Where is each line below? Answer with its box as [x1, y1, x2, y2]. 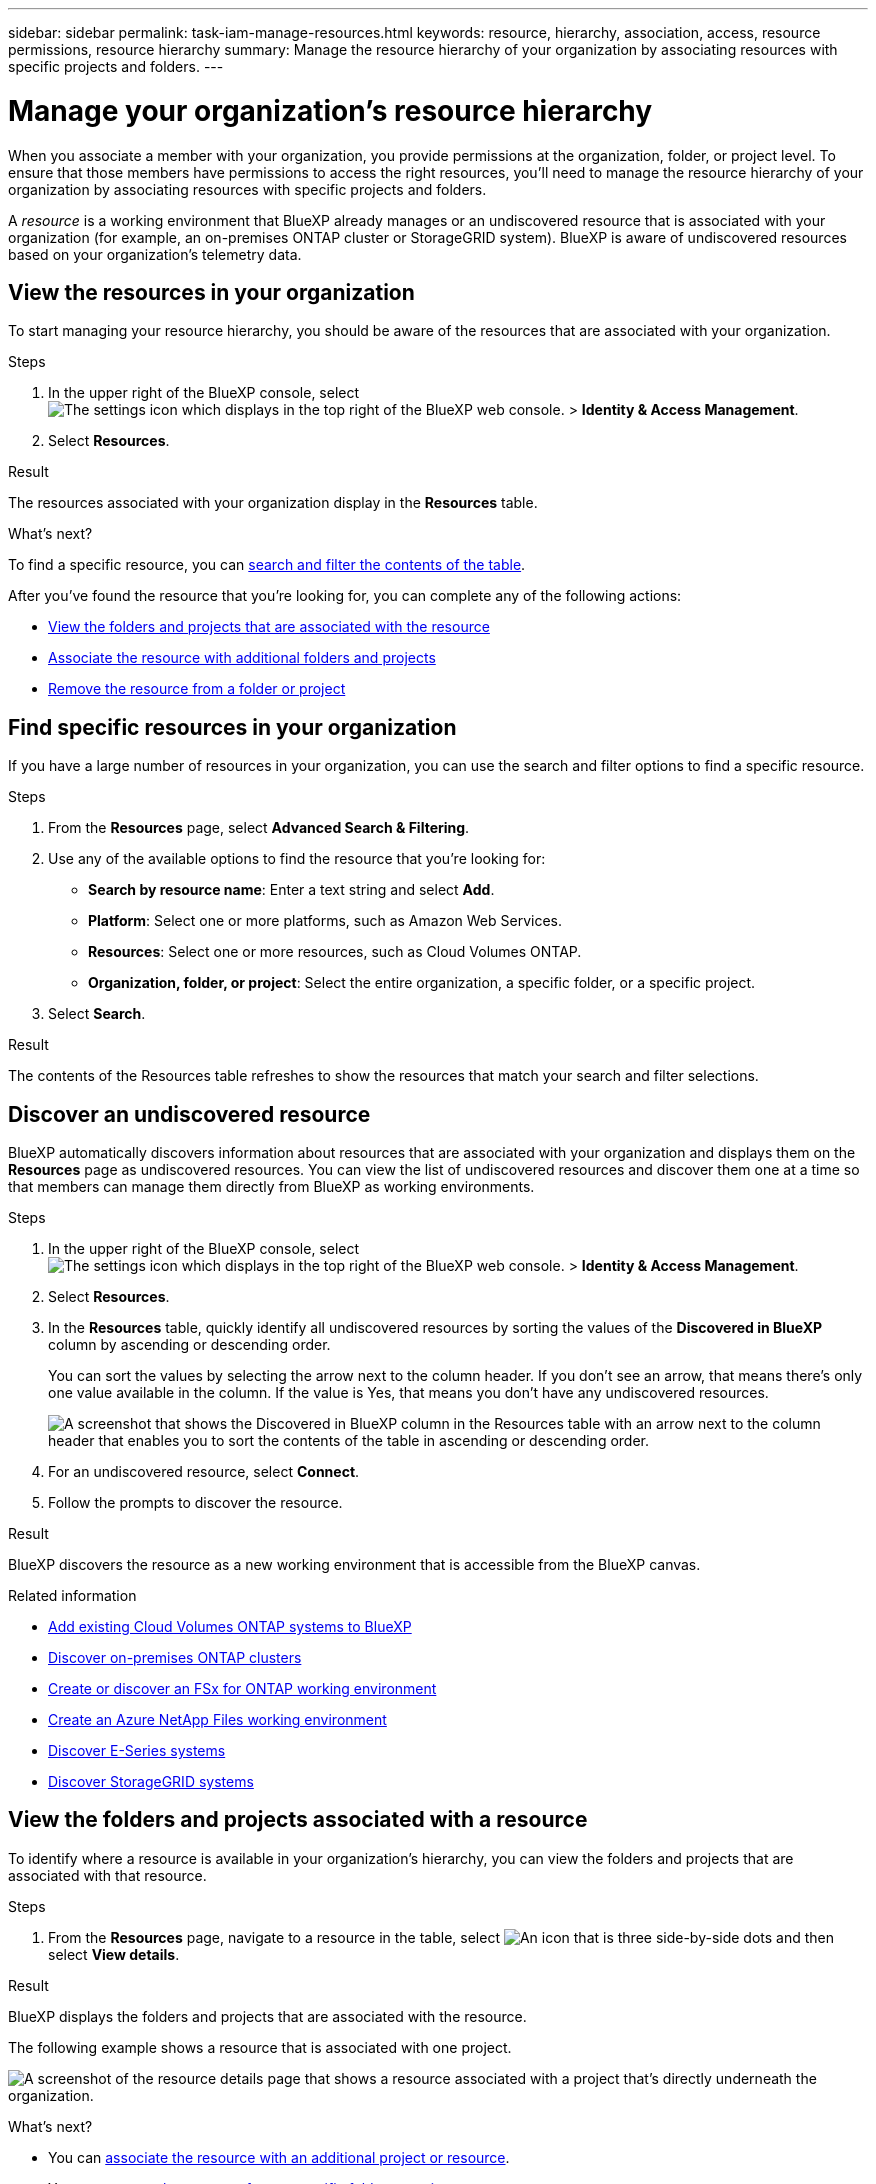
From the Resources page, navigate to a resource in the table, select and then [48, 1928, 835, 1946]
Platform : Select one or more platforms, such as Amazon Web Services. [88, 912, 563, 930]
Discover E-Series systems [48, 1742, 226, 1760]
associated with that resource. [8, 1866, 207, 1884]
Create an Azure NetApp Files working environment [48, 1711, 387, 1729]
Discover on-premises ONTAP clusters [48, 1649, 302, 1667]
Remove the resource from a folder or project [48, 680, 346, 698]
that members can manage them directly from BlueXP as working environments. [8, 1178, 535, 1196]
